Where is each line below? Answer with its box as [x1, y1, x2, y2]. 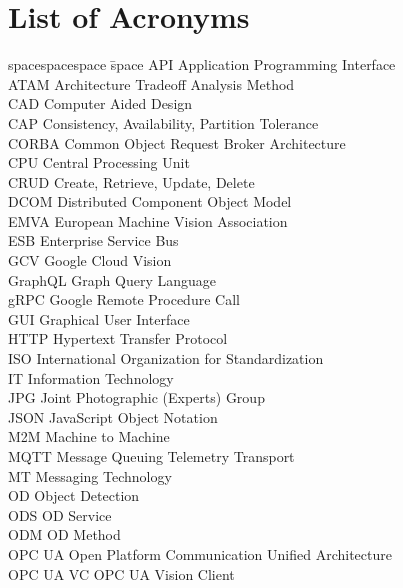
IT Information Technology [8, 367, 174, 388]
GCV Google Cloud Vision [8, 250, 172, 271]
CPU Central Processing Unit [8, 152, 190, 173]
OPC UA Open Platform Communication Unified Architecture [8, 543, 392, 564]
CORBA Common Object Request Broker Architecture [8, 132, 346, 153]
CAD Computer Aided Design [8, 93, 193, 114]
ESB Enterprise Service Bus [8, 230, 179, 251]
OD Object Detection [8, 485, 140, 506]
